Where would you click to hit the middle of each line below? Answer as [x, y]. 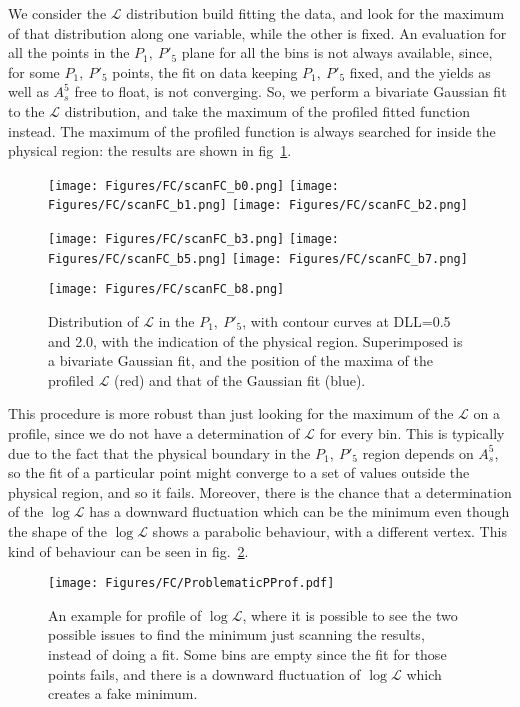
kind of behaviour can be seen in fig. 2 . [128, 550]
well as [28, 91]
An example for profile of [125, 614]
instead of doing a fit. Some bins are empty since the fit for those [247, 654]
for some [34, 71]
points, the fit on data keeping [205, 71]
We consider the [57, 13]
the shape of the [57, 530]
